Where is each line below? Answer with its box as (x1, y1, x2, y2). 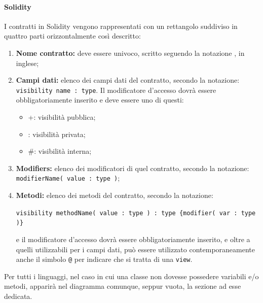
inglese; (16, 57, 39, 68)
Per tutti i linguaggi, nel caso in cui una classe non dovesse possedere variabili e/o (4, 271, 259, 281)
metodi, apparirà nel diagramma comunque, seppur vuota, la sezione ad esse (4, 281, 241, 291)
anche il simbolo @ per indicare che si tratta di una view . (16, 254, 193, 264)
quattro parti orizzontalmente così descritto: (4, 30, 141, 41)
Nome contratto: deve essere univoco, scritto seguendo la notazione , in (16, 47, 245, 58)
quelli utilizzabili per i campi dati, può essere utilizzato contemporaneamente (16, 244, 255, 254)
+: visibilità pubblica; (28, 112, 96, 122)
